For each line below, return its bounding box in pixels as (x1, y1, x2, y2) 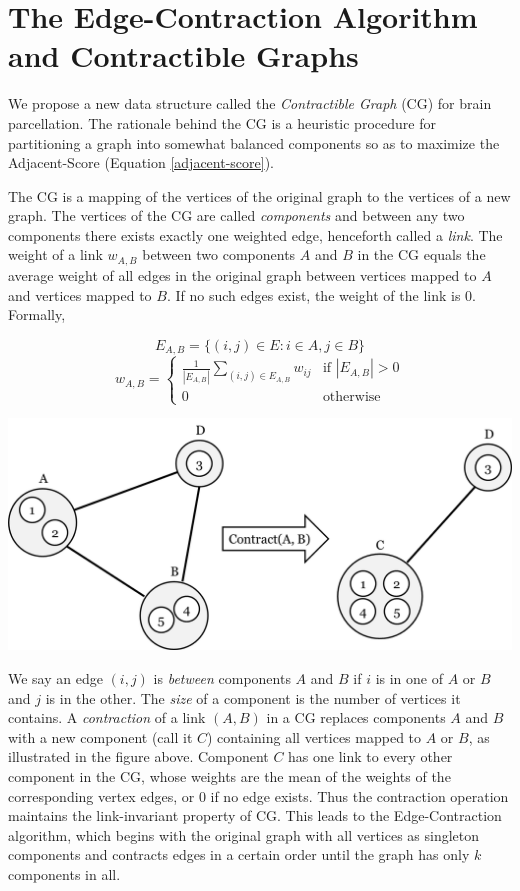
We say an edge (8, 667, 103, 688)
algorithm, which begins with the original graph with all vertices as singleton (8, 824, 480, 845)
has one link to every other (288, 746, 453, 767)
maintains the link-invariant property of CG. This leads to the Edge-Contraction (8, 805, 502, 826)
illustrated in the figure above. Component (8, 746, 269, 767)
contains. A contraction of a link (8, 707, 206, 728)
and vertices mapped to (8, 284, 152, 305)
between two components (142, 244, 296, 265)
